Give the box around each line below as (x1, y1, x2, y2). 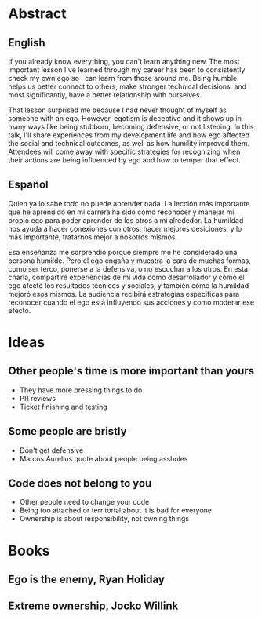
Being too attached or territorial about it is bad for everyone (19, 505, 212, 515)
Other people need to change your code (19, 498, 150, 507)
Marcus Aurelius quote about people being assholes (19, 454, 188, 463)
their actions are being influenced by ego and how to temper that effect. (8, 155, 241, 165)
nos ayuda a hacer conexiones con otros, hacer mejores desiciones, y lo (8, 224, 242, 233)
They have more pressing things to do (19, 385, 143, 395)
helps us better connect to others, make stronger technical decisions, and (8, 82, 247, 91)
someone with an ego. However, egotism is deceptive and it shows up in (8, 114, 242, 122)
